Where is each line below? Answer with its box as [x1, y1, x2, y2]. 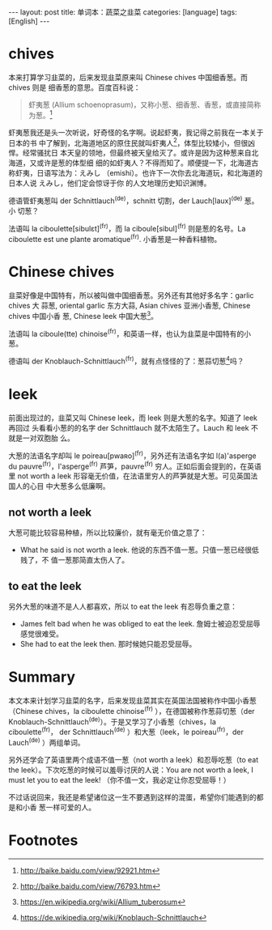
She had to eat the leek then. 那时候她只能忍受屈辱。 [19, 639, 197, 648]
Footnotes [8, 831, 79, 849]
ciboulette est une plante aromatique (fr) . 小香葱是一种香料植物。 [8, 232, 222, 244]
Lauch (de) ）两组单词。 [8, 736, 85, 747]
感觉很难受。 [19, 629, 63, 639]
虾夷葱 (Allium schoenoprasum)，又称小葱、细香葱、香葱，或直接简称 [28, 100, 261, 109]
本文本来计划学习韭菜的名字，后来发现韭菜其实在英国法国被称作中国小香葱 [8, 695, 257, 705]
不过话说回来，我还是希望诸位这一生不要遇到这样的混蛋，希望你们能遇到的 [8, 792, 257, 802]
